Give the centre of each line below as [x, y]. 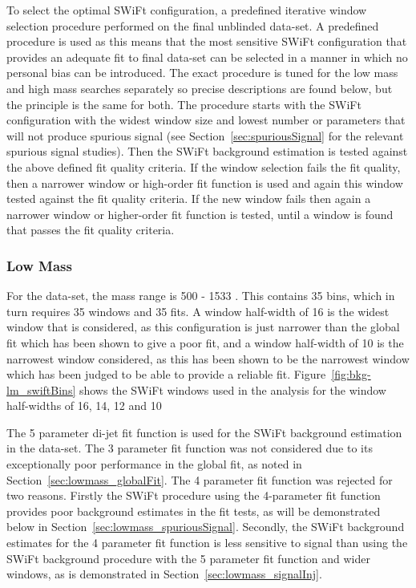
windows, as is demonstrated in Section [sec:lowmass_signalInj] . [164, 574]
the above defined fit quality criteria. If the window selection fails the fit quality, [204, 166]
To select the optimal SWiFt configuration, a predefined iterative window [187, 10]
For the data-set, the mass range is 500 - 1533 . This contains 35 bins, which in [201, 296]
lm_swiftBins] [41, 389]
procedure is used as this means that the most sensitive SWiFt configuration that [207, 41]
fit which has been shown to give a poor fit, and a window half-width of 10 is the [205, 342]
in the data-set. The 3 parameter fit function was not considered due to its [190, 448]
